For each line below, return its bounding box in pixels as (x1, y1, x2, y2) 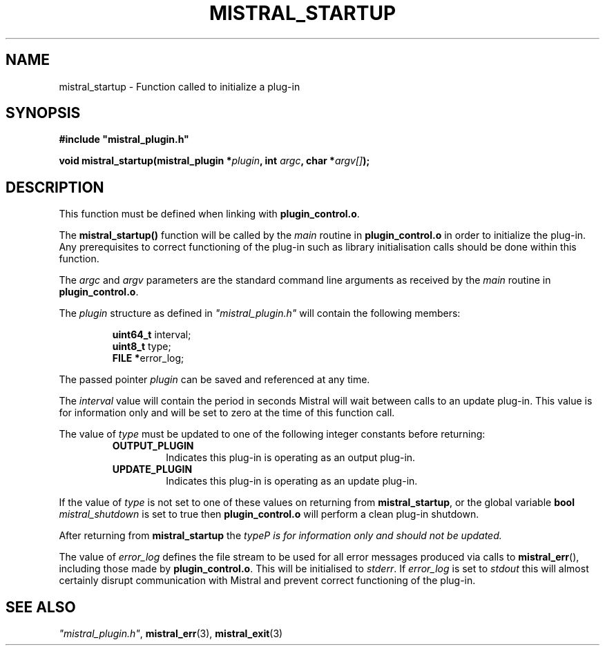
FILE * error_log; (112, 352, 184, 365)
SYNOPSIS (6, 104, 81, 122)
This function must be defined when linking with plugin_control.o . (59, 208, 360, 220)
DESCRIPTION (6, 178, 104, 196)
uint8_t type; (112, 340, 171, 353)
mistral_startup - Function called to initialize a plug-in (59, 80, 300, 93)
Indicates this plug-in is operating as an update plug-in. (166, 475, 418, 487)
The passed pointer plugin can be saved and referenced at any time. (59, 373, 370, 386)
